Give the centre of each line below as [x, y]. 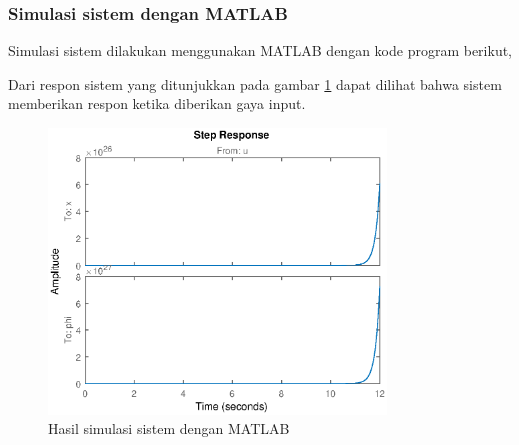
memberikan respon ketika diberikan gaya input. [157, 103]
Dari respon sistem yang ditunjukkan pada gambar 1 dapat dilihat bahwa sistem [255, 83]
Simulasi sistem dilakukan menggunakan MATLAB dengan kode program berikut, [260, 50]
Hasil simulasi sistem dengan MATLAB [169, 428]
